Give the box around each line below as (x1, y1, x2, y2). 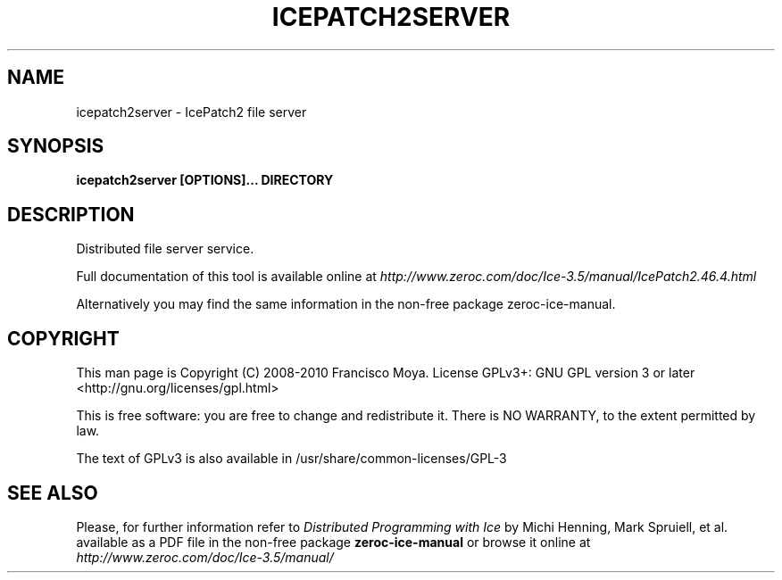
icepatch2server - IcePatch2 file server (76, 104, 307, 120)
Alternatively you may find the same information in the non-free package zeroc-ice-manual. (76, 296, 616, 312)
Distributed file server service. (76, 241, 254, 257)
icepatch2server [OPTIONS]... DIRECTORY (76, 172, 334, 188)
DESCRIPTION (7, 203, 135, 226)
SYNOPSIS (7, 135, 104, 158)
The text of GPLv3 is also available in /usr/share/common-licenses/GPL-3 (76, 451, 507, 467)
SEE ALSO (7, 481, 98, 504)
